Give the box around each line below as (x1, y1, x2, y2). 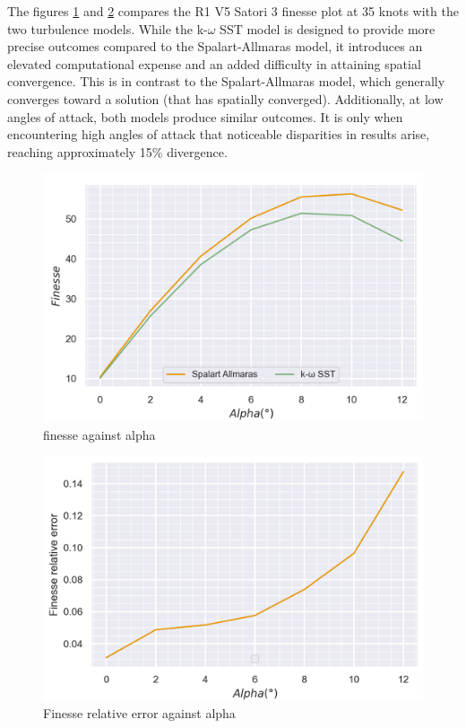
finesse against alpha (43, 425, 156, 443)
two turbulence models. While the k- (7, 19, 208, 38)
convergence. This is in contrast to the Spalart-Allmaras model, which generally (7, 72, 445, 91)
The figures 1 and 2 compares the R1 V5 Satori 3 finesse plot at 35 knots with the (7, 2, 459, 20)
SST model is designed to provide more (220, 19, 436, 38)
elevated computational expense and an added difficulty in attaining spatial (7, 54, 421, 73)
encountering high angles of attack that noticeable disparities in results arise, (7, 125, 430, 144)
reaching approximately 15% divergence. (7, 142, 228, 161)
